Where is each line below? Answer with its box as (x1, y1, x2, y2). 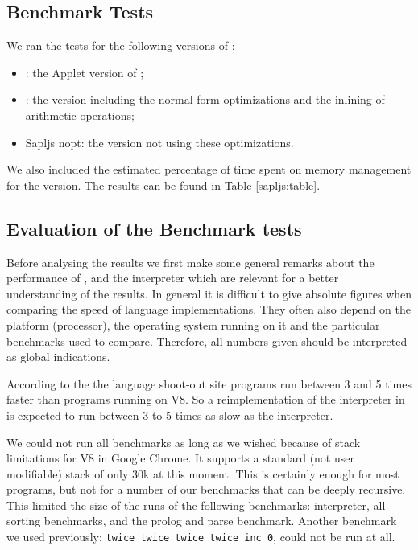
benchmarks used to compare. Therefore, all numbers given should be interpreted (6, 332, 408, 349)
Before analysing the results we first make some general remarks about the (6, 253, 375, 270)
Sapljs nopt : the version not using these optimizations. (25, 133, 294, 150)
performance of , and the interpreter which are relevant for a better (6, 269, 339, 286)
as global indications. (6, 348, 110, 365)
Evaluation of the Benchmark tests (6, 215, 302, 240)
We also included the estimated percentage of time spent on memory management (6, 161, 412, 178)
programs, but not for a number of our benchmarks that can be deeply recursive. (6, 481, 406, 498)
